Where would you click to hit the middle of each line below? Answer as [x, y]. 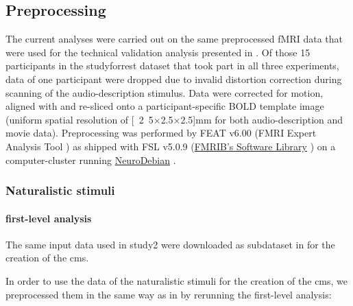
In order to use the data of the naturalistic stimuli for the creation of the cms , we [177, 280]
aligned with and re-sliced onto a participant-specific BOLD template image [165, 106]
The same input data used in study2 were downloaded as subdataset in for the [170, 244]
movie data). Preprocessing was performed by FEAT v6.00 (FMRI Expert [161, 133]
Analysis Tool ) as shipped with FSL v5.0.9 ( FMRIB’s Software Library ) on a [171, 146]
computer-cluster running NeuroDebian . [91, 160]
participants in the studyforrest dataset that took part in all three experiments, [172, 66]
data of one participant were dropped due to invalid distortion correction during [174, 79]
